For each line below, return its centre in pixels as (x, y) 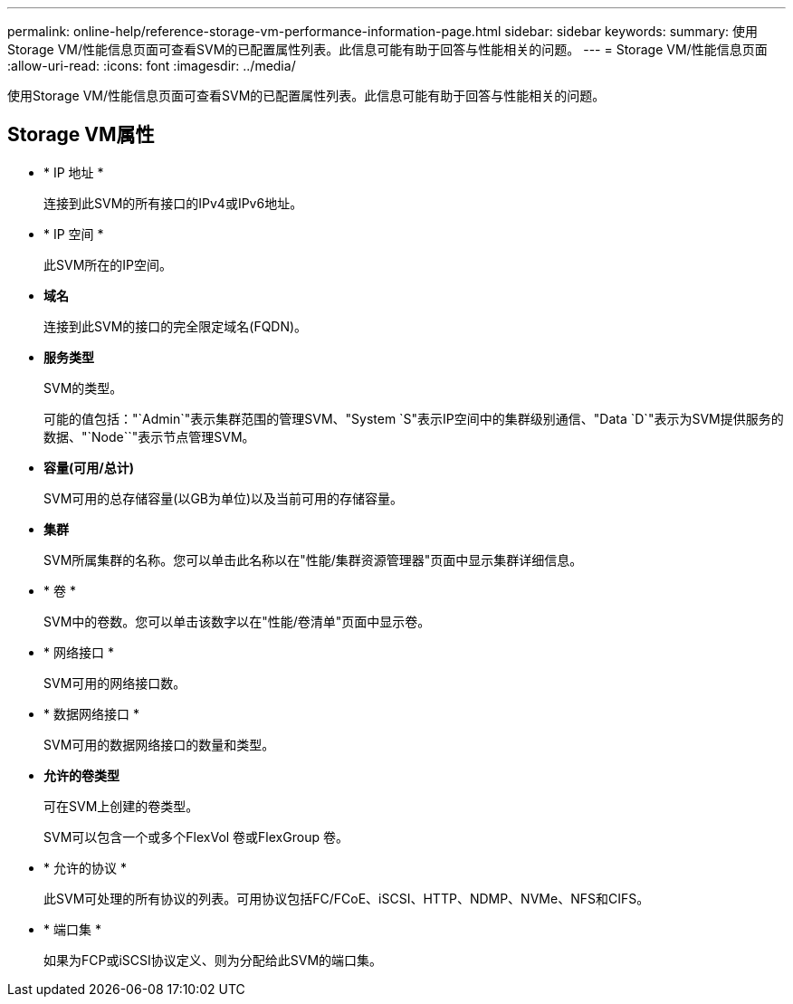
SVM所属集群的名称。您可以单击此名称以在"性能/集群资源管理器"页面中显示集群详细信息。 (313, 559)
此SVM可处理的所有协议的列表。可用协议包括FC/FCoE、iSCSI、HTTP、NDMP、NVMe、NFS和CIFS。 (347, 898)
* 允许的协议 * (85, 867)
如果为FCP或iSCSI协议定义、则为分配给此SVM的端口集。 (213, 960)
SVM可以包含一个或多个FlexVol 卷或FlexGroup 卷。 (196, 837)
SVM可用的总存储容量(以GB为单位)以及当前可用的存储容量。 (224, 498)
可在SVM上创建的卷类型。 (121, 806)
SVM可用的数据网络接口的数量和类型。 (159, 744)
